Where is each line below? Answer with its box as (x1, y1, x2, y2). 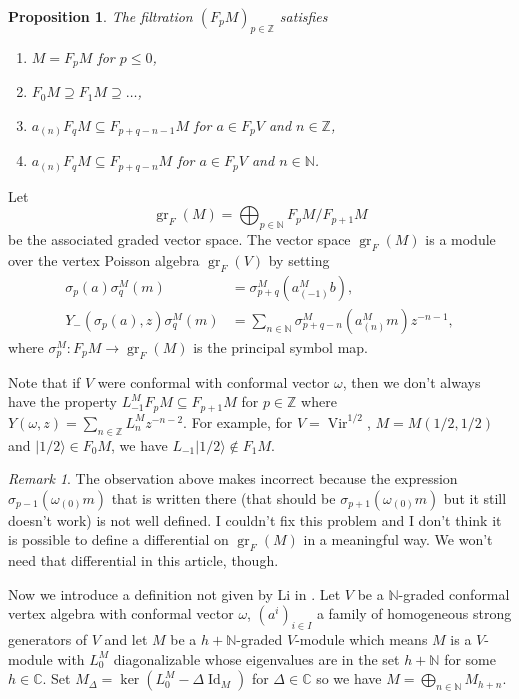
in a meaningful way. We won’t (303, 529, 493, 550)
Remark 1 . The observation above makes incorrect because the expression (8, 468, 458, 489)
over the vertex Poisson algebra (8, 250, 200, 271)
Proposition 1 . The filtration (8, 6, 193, 26)
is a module (425, 229, 496, 250)
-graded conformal (398, 583, 510, 604)
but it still (443, 487, 507, 508)
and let (104, 629, 148, 650)
